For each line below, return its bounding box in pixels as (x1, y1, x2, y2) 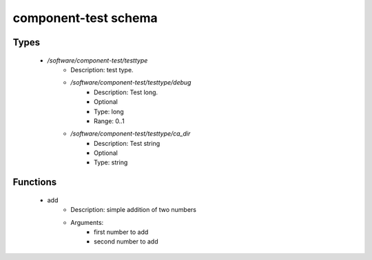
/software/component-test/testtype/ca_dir (70, 129, 191, 138)
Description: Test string (94, 139, 161, 147)
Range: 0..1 (94, 117, 125, 125)
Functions (12, 176, 57, 188)
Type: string (94, 158, 128, 166)
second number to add (94, 237, 158, 246)
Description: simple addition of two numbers (70, 206, 196, 214)
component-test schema (12, 10, 158, 25)
